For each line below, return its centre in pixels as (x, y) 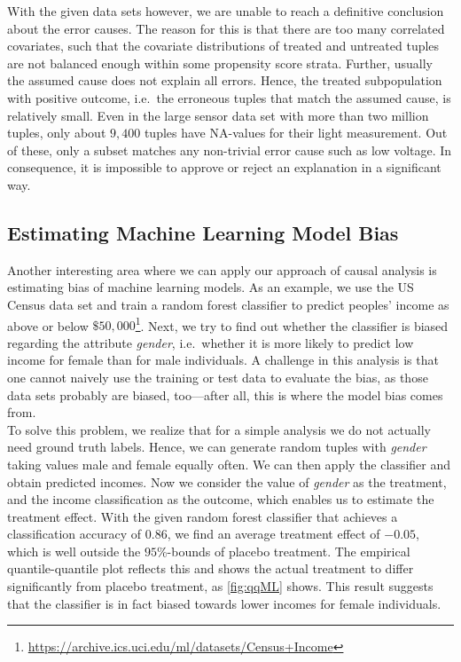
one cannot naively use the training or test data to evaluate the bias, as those (218, 377)
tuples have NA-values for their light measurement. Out (296, 133)
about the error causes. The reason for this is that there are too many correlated (226, 28)
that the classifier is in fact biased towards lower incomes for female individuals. (224, 603)
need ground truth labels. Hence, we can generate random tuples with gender (217, 447)
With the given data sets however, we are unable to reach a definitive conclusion (226, 11)
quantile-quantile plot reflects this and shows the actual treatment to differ (211, 568)
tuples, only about (57, 133)
